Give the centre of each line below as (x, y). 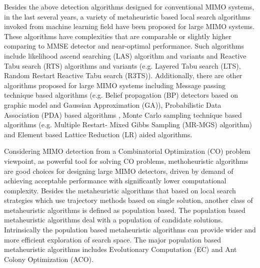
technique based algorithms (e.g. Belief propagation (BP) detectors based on (121, 95)
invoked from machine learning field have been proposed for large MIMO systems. (129, 26)
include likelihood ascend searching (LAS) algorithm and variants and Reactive (125, 55)
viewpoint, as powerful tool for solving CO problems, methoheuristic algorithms (126, 161)
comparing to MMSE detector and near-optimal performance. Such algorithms (124, 46)
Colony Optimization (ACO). (49, 259)
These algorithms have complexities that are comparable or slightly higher (118, 36)
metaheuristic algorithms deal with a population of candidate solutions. (113, 220)
